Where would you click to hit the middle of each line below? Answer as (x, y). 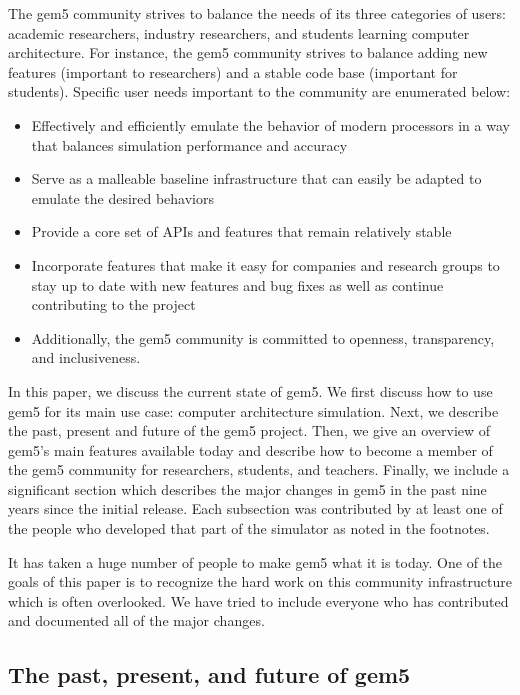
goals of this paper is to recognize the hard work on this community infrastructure (260, 581)
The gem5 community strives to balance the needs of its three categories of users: (257, 13)
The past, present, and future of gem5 (209, 674)
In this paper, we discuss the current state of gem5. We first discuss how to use (250, 390)
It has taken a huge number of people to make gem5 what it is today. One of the (255, 561)
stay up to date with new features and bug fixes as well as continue (237, 284)
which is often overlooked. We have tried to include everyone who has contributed (258, 600)
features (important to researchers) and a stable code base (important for (233, 71)
